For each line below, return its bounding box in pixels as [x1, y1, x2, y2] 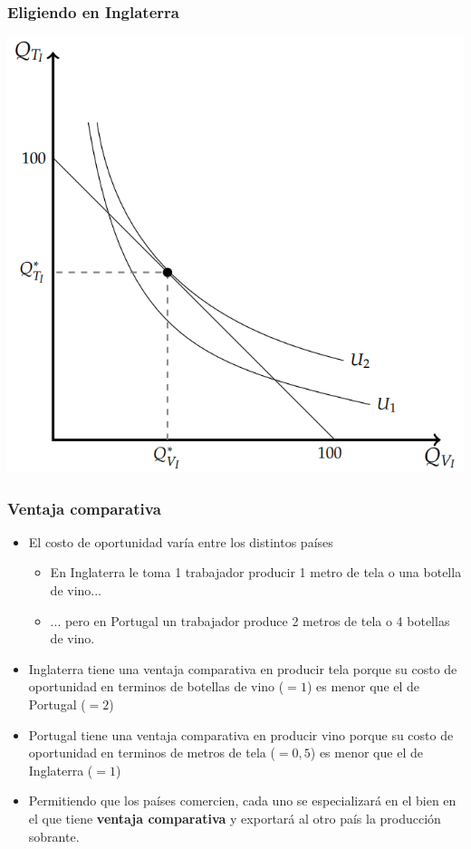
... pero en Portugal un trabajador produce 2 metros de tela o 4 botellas [50, 611, 450, 630]
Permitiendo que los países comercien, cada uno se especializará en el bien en [28, 791, 457, 810]
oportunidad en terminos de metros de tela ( [28, 743, 275, 762]
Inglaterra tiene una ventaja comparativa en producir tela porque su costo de [28, 659, 457, 678]
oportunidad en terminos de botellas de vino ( [28, 677, 284, 696]
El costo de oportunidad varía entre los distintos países [28, 532, 333, 551]
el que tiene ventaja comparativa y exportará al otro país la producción [28, 808, 441, 827]
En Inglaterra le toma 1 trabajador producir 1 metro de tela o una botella [50, 563, 462, 582]
